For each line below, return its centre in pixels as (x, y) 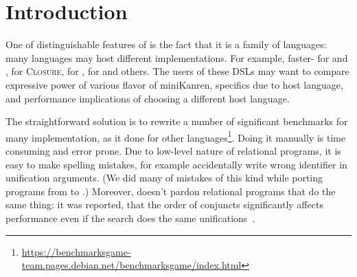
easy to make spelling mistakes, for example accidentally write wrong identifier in (176, 164)
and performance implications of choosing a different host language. (148, 98)
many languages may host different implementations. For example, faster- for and (177, 57)
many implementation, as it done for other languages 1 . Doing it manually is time (176, 136)
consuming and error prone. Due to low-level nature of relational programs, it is (173, 150)
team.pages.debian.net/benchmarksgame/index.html (131, 265)
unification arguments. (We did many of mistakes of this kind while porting (164, 178)
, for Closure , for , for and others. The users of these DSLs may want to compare (177, 71)
